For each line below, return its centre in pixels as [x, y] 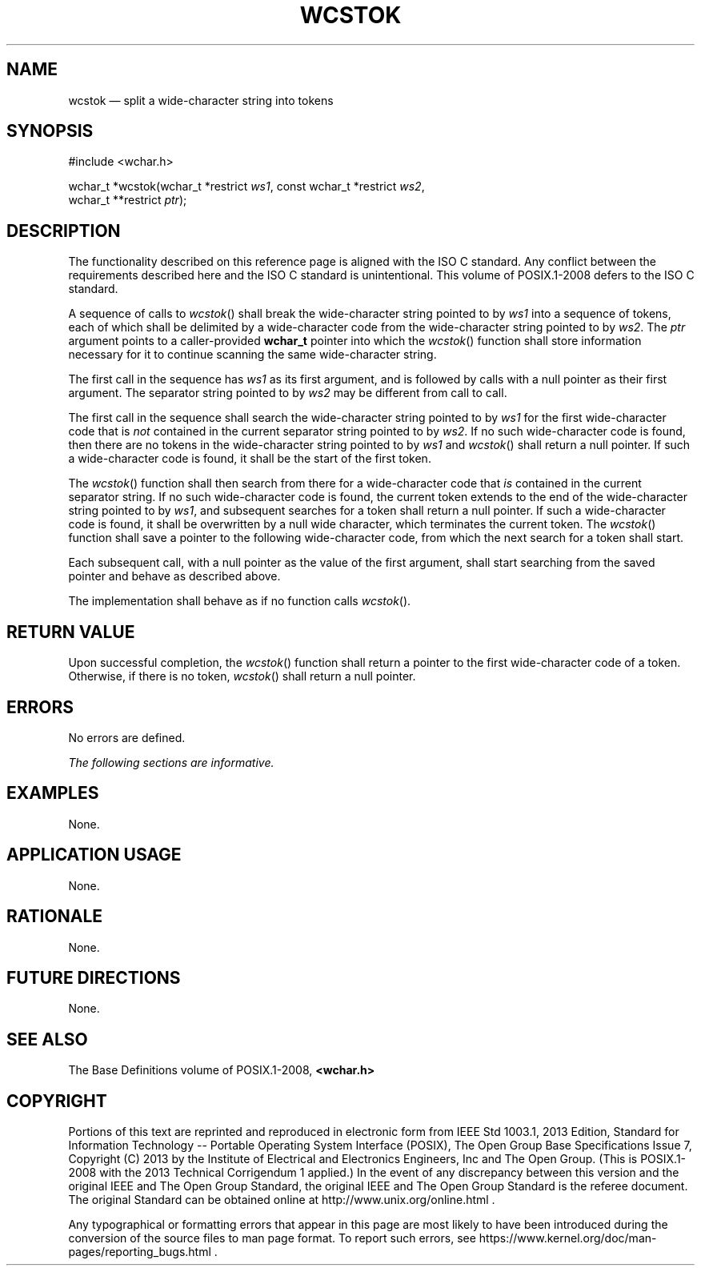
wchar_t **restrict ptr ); [128, 200]
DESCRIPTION [64, 231]
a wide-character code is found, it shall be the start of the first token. [250, 459]
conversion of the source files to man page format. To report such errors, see [272, 1238]
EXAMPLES [53, 793]
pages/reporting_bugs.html [140, 1252]
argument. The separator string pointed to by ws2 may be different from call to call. [288, 393]
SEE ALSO [47, 1039]
